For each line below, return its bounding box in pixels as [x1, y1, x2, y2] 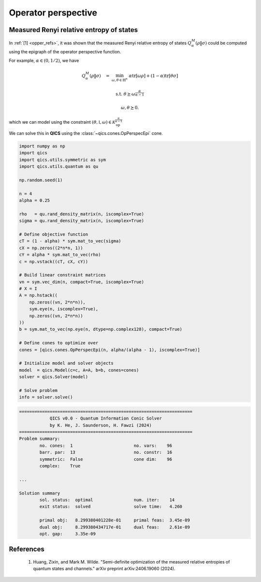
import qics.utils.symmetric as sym [19, 157, 106, 162]
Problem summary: [19, 436, 60, 441]
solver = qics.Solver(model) [19, 374, 88, 380]
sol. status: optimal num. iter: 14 [39, 497, 175, 502]
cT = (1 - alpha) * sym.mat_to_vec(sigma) [19, 238, 121, 244]
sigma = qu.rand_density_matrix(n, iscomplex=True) [19, 218, 145, 224]
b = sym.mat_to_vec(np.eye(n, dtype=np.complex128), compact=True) [19, 326, 183, 332]
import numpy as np [19, 143, 65, 149]
